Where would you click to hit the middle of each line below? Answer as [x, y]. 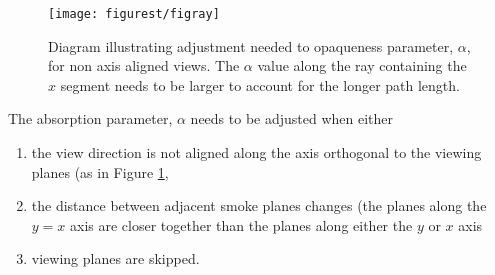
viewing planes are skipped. [115, 258]
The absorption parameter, [90, 118]
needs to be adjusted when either [292, 118]
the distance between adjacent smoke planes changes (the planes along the [259, 205]
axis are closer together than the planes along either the [241, 224]
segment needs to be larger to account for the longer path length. [260, 84]
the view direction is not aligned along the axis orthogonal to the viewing [256, 152]
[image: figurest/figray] [134, 14]
